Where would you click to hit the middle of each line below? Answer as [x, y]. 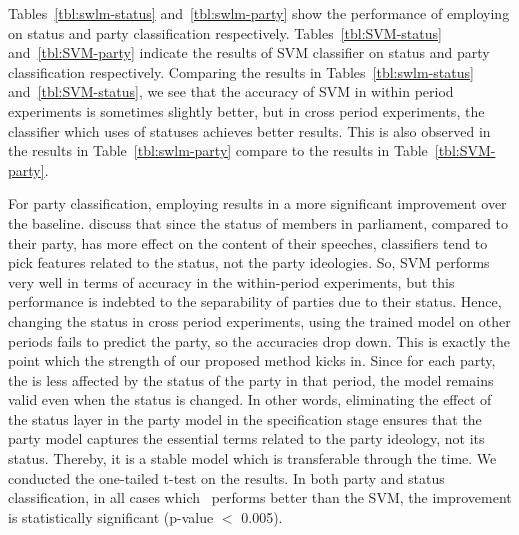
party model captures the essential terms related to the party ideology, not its [246, 438]
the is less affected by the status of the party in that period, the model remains [251, 379]
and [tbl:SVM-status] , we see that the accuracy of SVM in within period [231, 91]
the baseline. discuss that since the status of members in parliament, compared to [258, 222]
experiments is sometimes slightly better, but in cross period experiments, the [246, 110]
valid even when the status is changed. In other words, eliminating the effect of [250, 399]
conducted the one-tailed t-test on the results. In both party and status [226, 477]
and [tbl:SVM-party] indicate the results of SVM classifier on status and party [249, 52]
